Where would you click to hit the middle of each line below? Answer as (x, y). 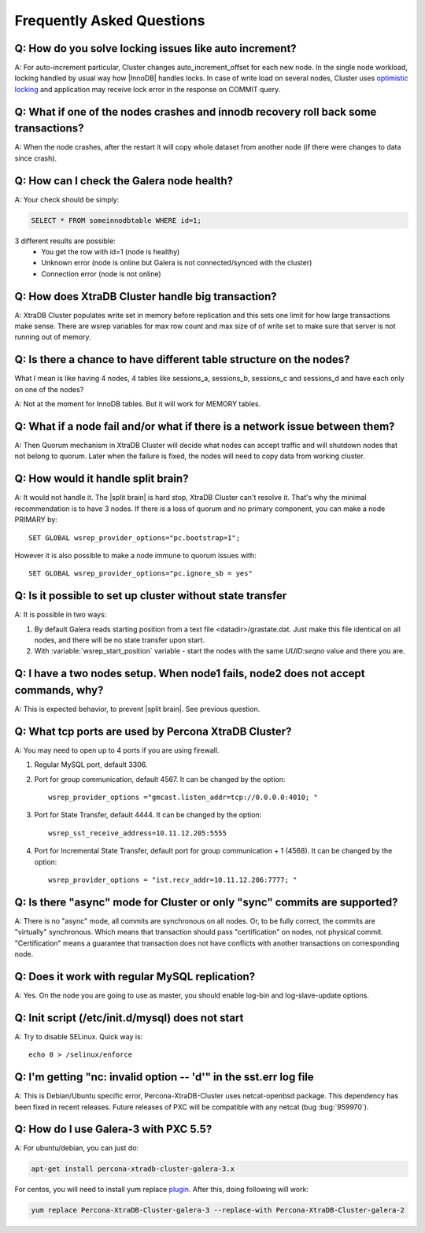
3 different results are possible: (65, 241)
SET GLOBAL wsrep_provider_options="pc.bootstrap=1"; (134, 538)
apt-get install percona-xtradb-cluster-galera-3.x (133, 1169)
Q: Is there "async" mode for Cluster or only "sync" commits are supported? (206, 902)
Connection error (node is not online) (101, 274)
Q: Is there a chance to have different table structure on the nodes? (182, 359)
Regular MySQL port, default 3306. (91, 765)
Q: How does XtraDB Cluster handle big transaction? (146, 296)
